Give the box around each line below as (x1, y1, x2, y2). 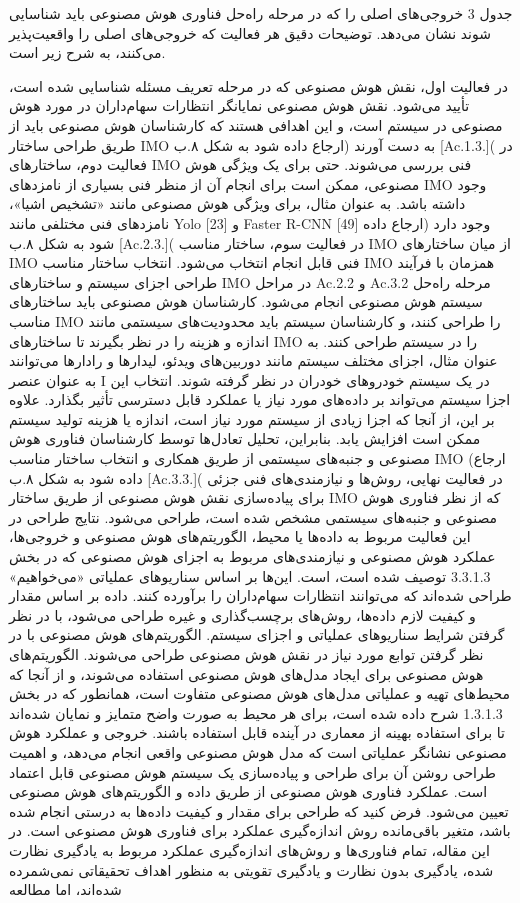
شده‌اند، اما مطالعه (9, 879, 122, 900)
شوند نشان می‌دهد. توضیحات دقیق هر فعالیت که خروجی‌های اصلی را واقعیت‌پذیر (9, 22, 491, 43)
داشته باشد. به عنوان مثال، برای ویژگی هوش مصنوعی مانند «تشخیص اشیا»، (9, 193, 466, 214)
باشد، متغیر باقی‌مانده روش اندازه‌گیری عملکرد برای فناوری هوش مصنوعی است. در (9, 820, 511, 841)
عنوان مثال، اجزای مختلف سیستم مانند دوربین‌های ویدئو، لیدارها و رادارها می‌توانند (9, 350, 498, 371)
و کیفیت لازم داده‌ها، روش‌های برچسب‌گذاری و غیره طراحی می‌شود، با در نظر (9, 604, 476, 625)
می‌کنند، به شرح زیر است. (9, 42, 166, 63)
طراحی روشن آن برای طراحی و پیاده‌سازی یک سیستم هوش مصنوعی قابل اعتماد (9, 761, 496, 782)
